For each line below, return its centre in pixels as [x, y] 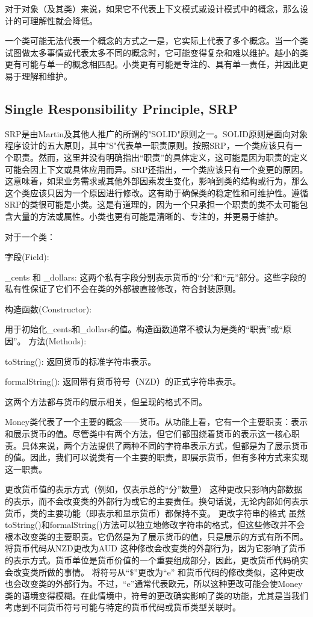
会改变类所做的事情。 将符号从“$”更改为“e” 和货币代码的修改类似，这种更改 [154, 572]
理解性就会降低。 [64, 20]
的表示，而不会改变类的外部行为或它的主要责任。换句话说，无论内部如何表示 [156, 501]
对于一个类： [30, 236]
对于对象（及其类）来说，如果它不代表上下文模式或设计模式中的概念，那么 [152, 8]
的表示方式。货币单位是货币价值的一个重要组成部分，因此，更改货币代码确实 [156, 560]
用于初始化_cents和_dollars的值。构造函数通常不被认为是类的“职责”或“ [144, 329]
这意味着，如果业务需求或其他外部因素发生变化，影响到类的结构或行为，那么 [156, 181]
